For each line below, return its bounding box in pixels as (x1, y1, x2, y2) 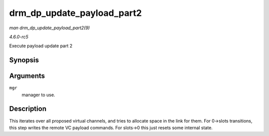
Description (9, 105, 47, 113)
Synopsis (9, 56, 39, 65)
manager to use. (21, 92, 55, 98)
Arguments (9, 72, 45, 80)
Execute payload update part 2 (9, 43, 73, 49)
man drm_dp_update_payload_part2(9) (9, 25, 90, 31)
